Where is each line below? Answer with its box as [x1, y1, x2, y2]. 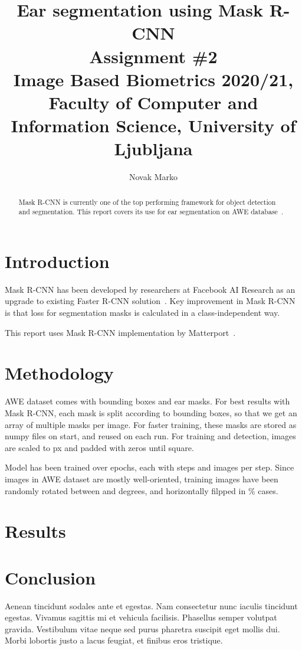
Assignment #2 [89, 44, 218, 68]
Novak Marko [129, 171, 178, 183]
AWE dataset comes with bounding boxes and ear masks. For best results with [5, 395, 290, 407]
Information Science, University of [11, 113, 296, 138]
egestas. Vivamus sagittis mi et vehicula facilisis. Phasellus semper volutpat [5, 611, 277, 623]
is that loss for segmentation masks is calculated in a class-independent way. [5, 306, 280, 319]
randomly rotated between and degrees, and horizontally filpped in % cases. [5, 484, 278, 497]
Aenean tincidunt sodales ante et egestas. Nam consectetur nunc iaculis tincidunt [5, 599, 298, 612]
